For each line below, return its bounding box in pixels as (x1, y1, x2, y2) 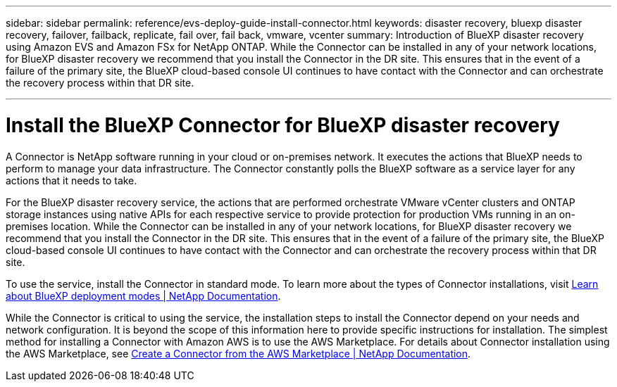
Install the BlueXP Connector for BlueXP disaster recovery (6, 113, 560, 137)
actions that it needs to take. (6, 174, 137, 186)
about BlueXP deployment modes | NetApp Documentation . (6, 289, 281, 302)
